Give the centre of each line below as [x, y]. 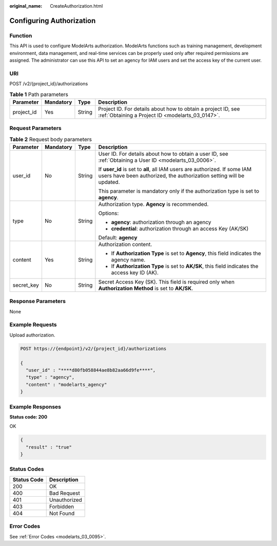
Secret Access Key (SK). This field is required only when [166, 281]
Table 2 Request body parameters [51, 139]
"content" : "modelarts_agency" [66, 384]
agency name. [128, 259]
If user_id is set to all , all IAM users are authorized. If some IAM [175, 169]
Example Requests [33, 325]
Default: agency [118, 237]
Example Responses [35, 407]
